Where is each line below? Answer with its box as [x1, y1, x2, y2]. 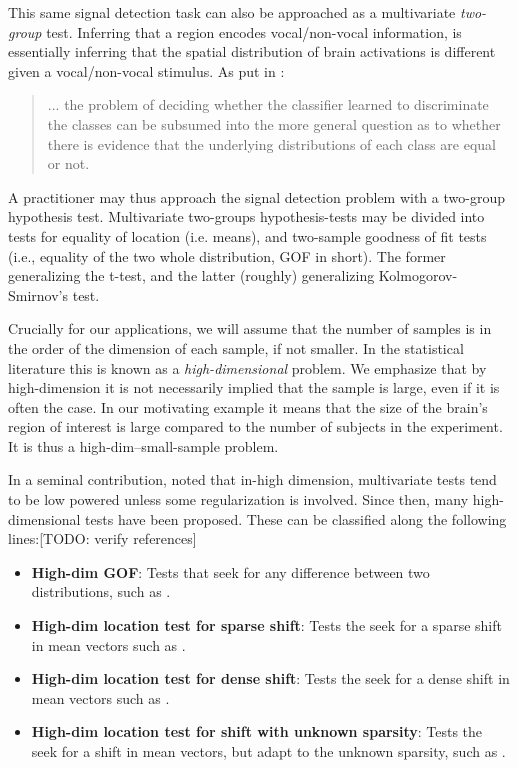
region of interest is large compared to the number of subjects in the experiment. [8, 416, 503, 437]
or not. [47, 153, 90, 174]
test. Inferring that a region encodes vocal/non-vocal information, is [46, 21, 462, 42]
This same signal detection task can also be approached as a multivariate [8, 2, 456, 22]
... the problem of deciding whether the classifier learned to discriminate [47, 94, 489, 115]
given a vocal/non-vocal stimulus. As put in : [8, 60, 285, 81]
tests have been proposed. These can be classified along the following [85, 508, 507, 529]
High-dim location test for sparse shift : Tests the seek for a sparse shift [31, 615, 502, 636]
